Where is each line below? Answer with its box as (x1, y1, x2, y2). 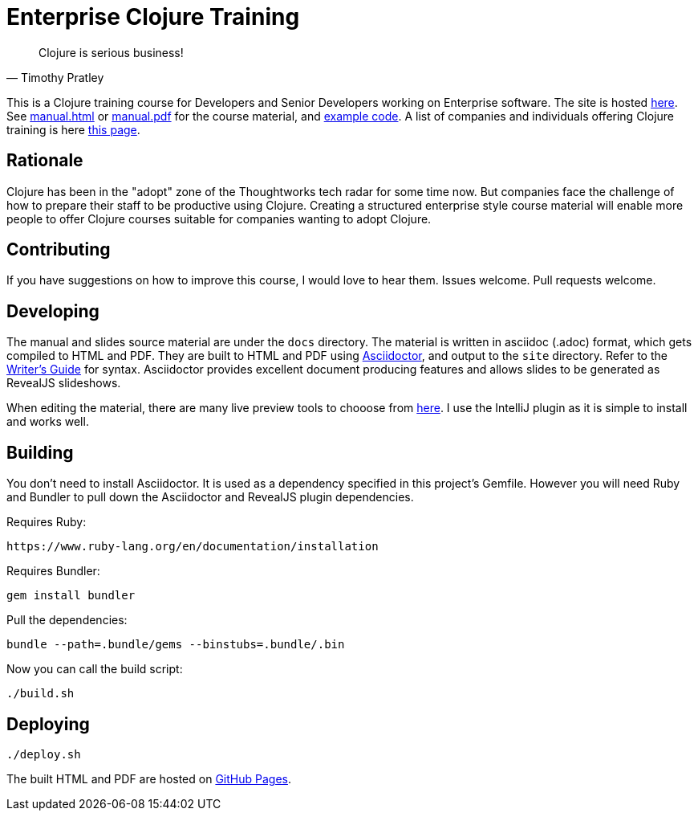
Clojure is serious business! (39, 45, 184, 59)
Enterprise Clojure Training (6, 3, 300, 31)
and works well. (6, 415, 89, 429)
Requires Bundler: (6, 564, 100, 578)
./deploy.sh (6, 747, 81, 761)
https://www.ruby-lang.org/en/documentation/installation (6, 540, 379, 554)
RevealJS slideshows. (6, 376, 121, 390)
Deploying (6, 713, 90, 734)
